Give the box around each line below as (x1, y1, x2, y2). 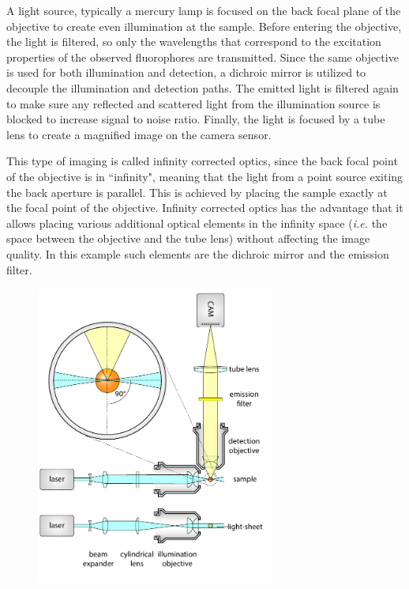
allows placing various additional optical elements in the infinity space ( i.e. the (6, 214, 388, 231)
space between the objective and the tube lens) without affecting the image (6, 230, 370, 247)
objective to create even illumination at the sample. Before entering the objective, (6, 17, 402, 34)
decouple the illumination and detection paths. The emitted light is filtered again (6, 79, 399, 96)
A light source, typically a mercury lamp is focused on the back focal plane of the (6, 2, 401, 18)
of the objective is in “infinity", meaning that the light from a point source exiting (6, 168, 403, 184)
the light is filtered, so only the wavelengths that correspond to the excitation (6, 33, 381, 50)
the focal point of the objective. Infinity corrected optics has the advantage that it (6, 199, 403, 216)
